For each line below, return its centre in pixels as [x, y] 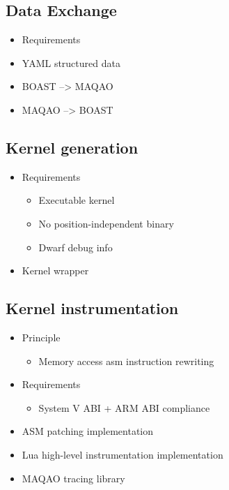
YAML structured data [71, 62]
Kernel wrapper [55, 270]
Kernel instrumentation [92, 308]
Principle [41, 337]
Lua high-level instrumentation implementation [123, 454]
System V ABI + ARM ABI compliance [124, 407]
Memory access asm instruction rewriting [126, 361]
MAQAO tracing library [73, 478]
